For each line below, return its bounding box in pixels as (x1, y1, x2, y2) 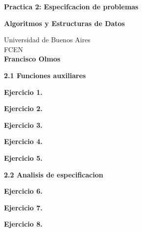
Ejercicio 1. (4, 87, 43, 97)
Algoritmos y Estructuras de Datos (4, 18, 125, 28)
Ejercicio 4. (4, 136, 43, 146)
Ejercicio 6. (4, 186, 43, 196)
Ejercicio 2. (4, 103, 43, 114)
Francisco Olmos (4, 54, 61, 64)
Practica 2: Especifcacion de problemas (4, 1, 139, 11)
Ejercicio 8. (4, 219, 43, 229)
